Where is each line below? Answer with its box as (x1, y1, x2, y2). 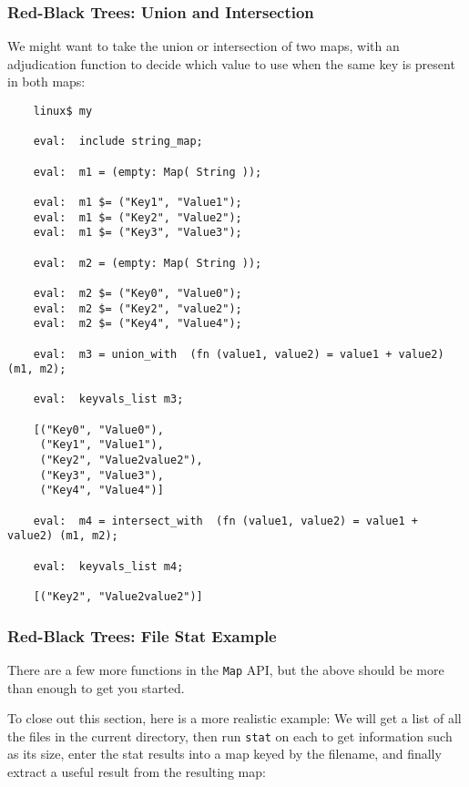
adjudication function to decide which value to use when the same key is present (7, 54, 455, 73)
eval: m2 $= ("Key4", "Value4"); (33, 317, 242, 331)
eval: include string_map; (33, 135, 203, 148)
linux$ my (33, 105, 93, 118)
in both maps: (7, 72, 86, 91)
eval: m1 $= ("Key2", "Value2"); (33, 210, 242, 224)
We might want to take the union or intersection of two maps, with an (7, 36, 400, 56)
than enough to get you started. (7, 678, 185, 697)
